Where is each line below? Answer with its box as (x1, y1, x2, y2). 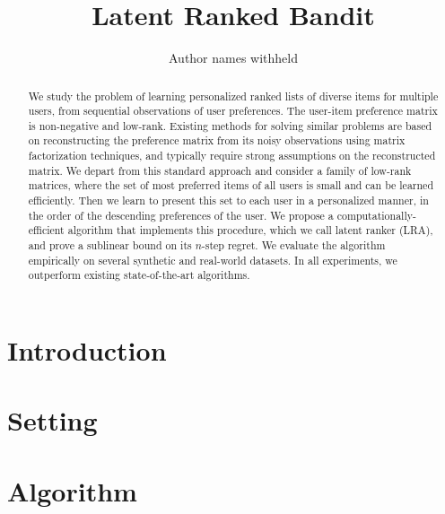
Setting (7, 402, 98, 439)
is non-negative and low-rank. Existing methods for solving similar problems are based (28, 118, 432, 133)
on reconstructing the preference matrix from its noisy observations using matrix (28, 133, 406, 148)
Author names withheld (168, 48, 299, 67)
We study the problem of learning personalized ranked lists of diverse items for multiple (28, 88, 439, 103)
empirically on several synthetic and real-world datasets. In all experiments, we (28, 252, 397, 267)
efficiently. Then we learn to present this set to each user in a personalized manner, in (28, 193, 429, 208)
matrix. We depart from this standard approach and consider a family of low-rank (28, 162, 412, 178)
